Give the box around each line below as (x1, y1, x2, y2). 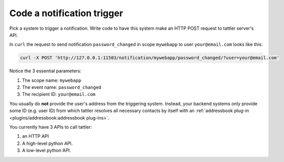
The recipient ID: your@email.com (22, 91, 96, 97)
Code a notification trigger (9, 8, 124, 19)
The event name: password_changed (22, 84, 101, 90)
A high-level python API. (22, 140, 73, 146)
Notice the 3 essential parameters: (9, 68, 82, 74)
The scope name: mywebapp (22, 77, 81, 83)
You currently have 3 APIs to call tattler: (9, 124, 92, 130)
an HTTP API (22, 133, 49, 139)
